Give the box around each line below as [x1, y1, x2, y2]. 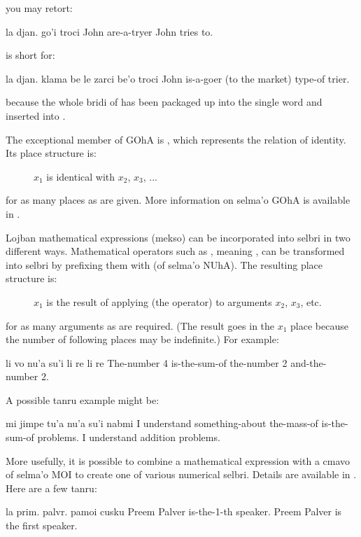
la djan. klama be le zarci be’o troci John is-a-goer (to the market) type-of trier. [6, 71, 350, 85]
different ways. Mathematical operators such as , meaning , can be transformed [6, 244, 345, 258]
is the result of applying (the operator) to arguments [46, 294, 272, 309]
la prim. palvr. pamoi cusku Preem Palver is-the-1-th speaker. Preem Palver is [6, 504, 342, 519]
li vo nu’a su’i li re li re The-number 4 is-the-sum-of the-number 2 [6, 355, 288, 370]
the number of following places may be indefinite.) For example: [6, 332, 279, 347]
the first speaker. [6, 518, 78, 533]
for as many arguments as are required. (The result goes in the [6, 318, 275, 333]
